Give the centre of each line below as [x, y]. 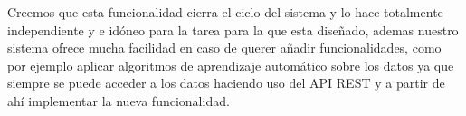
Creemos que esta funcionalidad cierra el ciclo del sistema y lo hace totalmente [225, 12]
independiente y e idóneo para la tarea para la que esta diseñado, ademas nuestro [233, 29]
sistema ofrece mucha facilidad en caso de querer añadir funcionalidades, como [224, 48]
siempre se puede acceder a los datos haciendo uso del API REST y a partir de [226, 83]
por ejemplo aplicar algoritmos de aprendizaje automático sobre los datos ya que [231, 65]
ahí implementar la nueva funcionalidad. [119, 100]
